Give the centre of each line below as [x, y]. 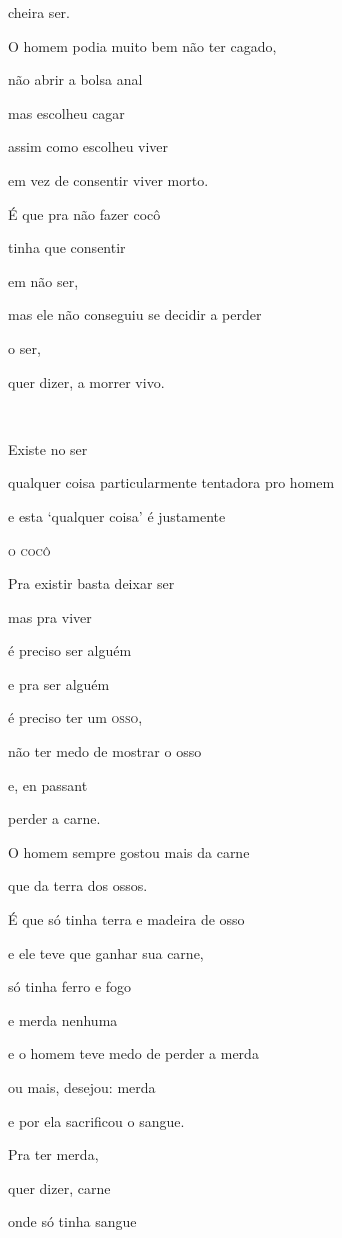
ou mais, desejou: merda [82, 1087]
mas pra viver [50, 616]
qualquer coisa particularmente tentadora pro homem [171, 482]
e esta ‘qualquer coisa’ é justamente [117, 515]
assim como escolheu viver [88, 146]
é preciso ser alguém [70, 650]
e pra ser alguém [59, 683]
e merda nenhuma [63, 1019]
